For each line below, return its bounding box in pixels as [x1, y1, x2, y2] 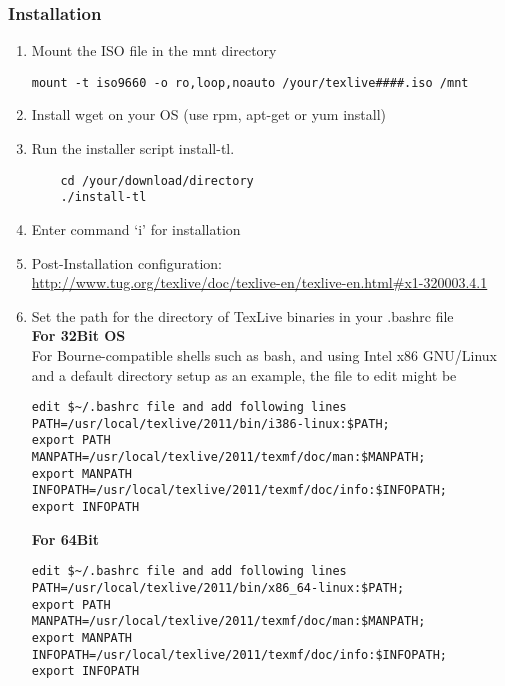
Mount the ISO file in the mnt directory [31, 40, 277, 61]
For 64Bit [31, 528, 99, 549]
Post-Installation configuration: [31, 252, 223, 273]
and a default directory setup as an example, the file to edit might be [31, 364, 457, 385]
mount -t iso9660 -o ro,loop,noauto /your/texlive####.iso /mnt [31, 75, 469, 90]
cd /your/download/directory [60, 173, 254, 188]
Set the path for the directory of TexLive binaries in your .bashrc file [31, 305, 454, 326]
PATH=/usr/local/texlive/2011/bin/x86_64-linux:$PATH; [31, 580, 405, 595]
